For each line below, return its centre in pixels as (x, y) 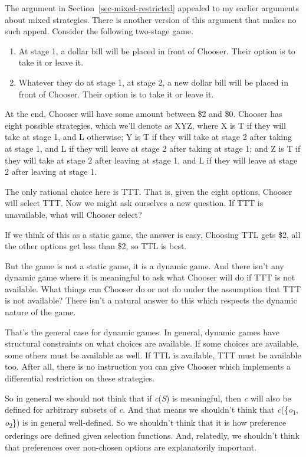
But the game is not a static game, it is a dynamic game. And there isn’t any (144, 265)
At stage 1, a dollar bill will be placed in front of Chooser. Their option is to (157, 50)
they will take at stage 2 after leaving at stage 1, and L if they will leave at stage (151, 160)
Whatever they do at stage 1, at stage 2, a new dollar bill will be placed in (153, 82)
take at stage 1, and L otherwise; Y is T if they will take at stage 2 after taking (149, 137)
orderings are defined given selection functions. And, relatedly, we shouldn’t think (152, 435)
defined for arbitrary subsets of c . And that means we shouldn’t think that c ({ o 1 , (152, 410)
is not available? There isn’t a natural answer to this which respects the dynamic (151, 300)
